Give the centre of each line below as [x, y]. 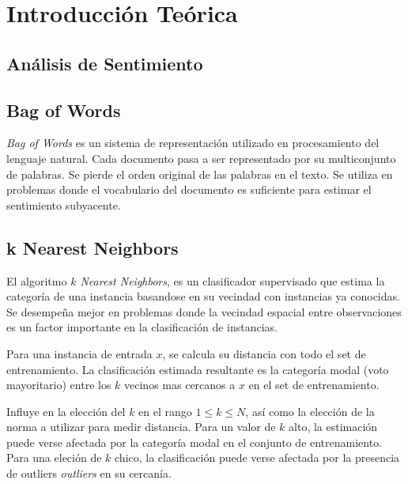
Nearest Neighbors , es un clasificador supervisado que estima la [232, 280]
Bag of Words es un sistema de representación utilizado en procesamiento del [193, 143]
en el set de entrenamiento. [314, 385]
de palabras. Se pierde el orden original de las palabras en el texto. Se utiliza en [200, 174]
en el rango [165, 411]
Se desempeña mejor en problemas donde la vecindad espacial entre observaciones [204, 311]
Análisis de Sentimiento [105, 63]
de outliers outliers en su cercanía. [89, 473]
